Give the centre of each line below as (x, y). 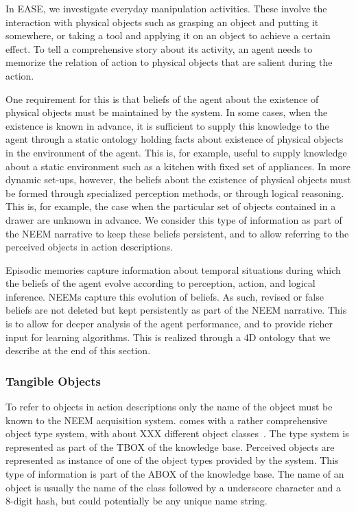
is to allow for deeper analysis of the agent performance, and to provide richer (169, 324)
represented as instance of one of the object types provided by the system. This (172, 460)
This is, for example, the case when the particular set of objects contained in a (171, 206)
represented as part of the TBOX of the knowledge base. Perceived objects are (170, 446)
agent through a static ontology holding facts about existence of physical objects (175, 139)
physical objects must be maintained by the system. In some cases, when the (167, 112)
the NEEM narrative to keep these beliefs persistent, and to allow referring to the (177, 233)
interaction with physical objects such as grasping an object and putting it (162, 22)
